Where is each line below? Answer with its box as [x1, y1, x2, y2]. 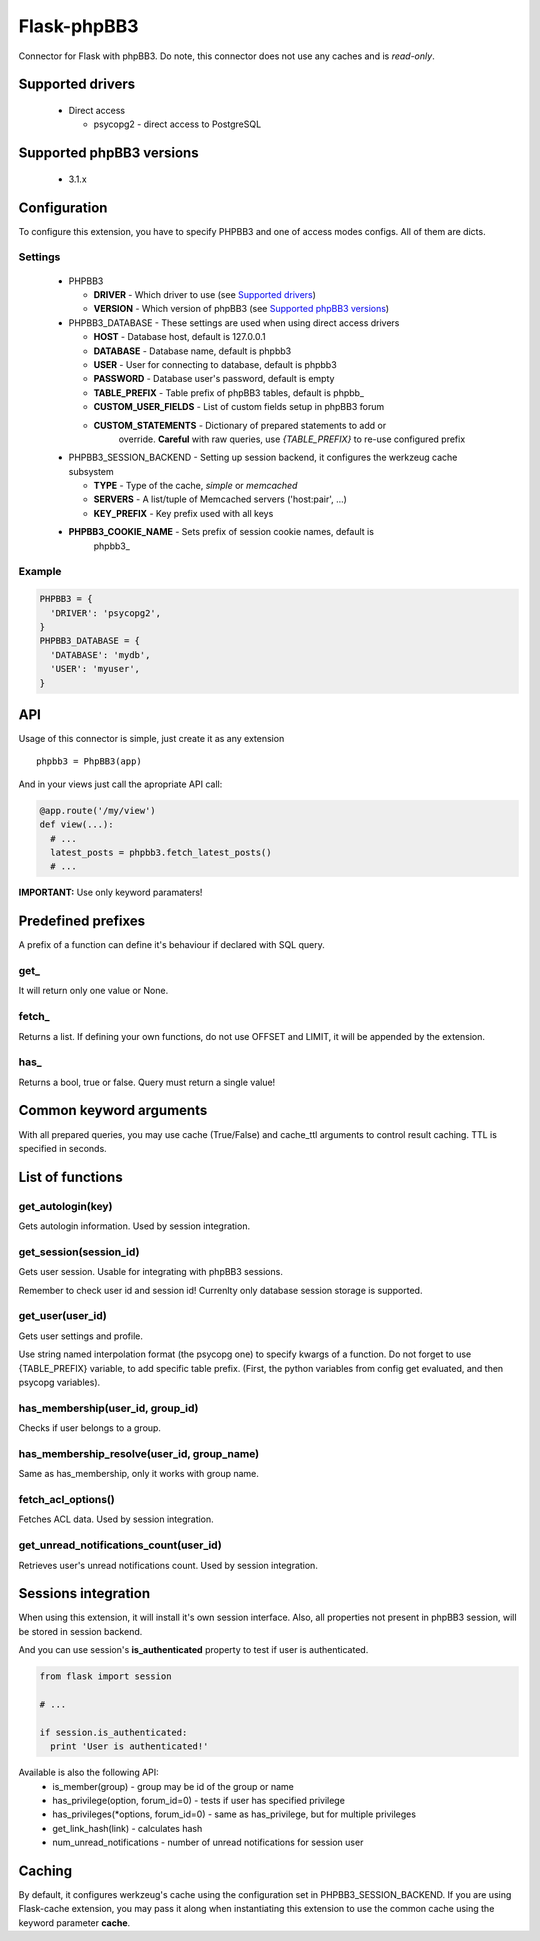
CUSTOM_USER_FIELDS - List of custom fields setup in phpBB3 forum [93, 401, 385, 413]
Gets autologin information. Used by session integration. [18, 1220, 250, 1232]
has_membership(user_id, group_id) [18, 1401, 199, 1415]
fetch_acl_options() [18, 1493, 115, 1507]
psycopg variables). [18, 1376, 101, 1388]
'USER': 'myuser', [50, 663, 140, 675]
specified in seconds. [18, 1142, 107, 1154]
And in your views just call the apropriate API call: [18, 778, 223, 790]
